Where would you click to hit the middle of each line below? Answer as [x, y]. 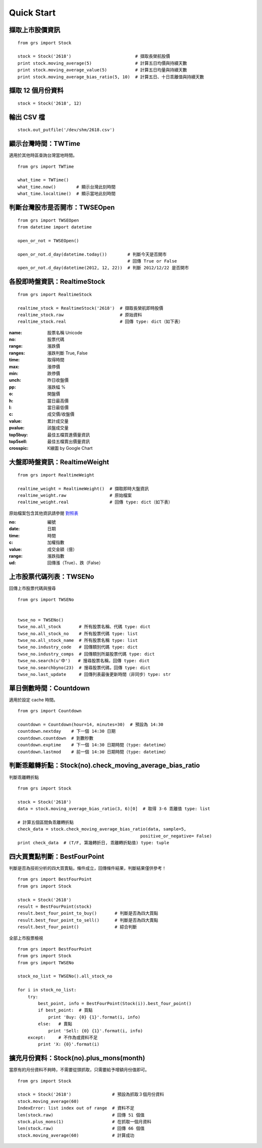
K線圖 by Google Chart [70, 448]
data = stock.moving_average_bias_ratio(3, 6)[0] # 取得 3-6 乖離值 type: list [114, 809]
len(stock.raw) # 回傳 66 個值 [81, 1129]
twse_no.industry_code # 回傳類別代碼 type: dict [78, 647]
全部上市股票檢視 [26, 938]
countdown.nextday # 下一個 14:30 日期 [67, 731]
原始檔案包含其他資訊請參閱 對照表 [44, 513]
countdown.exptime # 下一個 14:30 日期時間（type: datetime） [93, 745]
